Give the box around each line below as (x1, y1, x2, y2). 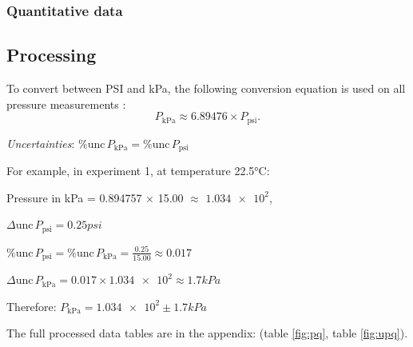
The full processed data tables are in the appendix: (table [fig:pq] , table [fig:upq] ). (6, 325, 408, 341)
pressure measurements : (6, 95, 126, 112)
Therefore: (6, 297, 57, 314)
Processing (6, 42, 97, 67)
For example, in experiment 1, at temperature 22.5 (6, 162, 255, 179)
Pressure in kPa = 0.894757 (6, 189, 142, 205)
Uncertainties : (6, 134, 75, 151)
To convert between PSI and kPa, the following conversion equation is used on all (6, 80, 406, 97)
